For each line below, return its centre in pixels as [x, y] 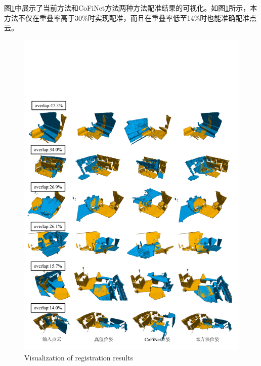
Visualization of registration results [79, 357]
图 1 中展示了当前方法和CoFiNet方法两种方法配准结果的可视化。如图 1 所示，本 [131, 8]
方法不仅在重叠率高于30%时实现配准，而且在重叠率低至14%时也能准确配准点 [130, 17]
